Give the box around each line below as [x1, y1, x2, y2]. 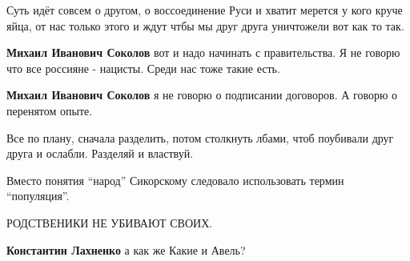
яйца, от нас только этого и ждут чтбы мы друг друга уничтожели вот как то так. [6, 17, 404, 34]
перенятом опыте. [6, 102, 93, 118]
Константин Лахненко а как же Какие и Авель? [6, 241, 246, 258]
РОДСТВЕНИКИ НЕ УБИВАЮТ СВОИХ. [6, 214, 213, 231]
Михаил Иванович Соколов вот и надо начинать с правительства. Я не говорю [6, 44, 400, 61]
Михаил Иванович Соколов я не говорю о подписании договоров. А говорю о [6, 86, 398, 103]
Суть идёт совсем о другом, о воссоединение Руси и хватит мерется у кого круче [6, 2, 403, 18]
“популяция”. [6, 187, 70, 204]
